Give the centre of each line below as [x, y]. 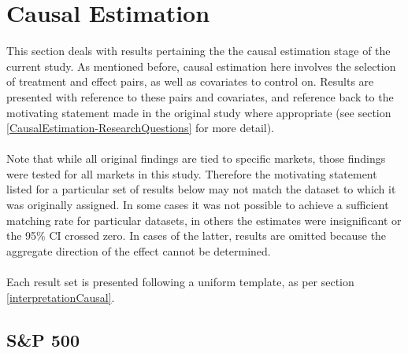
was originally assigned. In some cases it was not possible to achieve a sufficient [198, 205]
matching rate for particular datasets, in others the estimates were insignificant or [204, 220]
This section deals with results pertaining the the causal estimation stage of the [198, 51]
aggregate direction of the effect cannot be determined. [139, 250]
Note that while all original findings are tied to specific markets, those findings [196, 158]
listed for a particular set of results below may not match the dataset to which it [201, 189]
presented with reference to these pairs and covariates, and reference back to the [200, 96]
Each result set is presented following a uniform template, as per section [180, 282]
